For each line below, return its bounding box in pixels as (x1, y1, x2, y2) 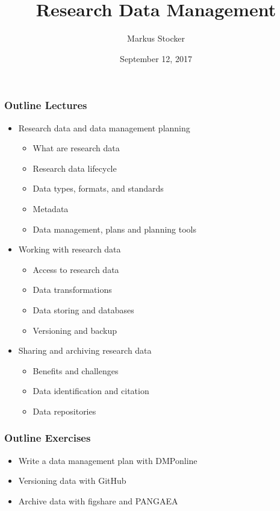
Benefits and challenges (33, 364, 119, 377)
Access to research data (33, 263, 119, 275)
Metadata (33, 202, 69, 215)
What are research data (33, 142, 120, 154)
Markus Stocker (127, 32, 185, 45)
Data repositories (33, 404, 96, 417)
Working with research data (18, 243, 121, 255)
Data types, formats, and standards (33, 182, 164, 195)
